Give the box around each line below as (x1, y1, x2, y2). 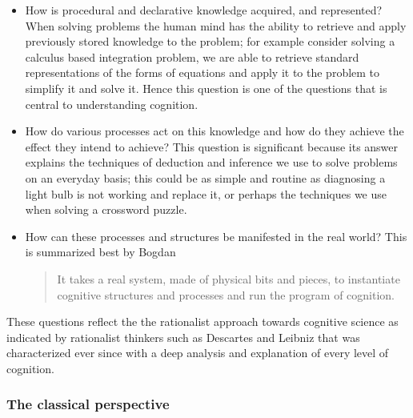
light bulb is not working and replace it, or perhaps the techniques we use (25, 185, 387, 202)
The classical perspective (6, 394, 170, 414)
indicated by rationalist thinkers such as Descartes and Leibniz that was (6, 328, 360, 345)
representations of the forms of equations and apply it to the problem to (25, 64, 380, 81)
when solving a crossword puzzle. (25, 201, 187, 218)
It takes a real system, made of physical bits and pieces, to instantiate (57, 270, 400, 287)
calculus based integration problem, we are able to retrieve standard (25, 48, 359, 65)
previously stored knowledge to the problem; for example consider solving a (25, 33, 395, 50)
